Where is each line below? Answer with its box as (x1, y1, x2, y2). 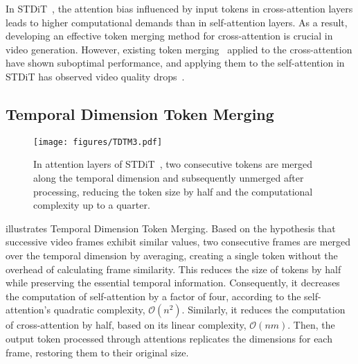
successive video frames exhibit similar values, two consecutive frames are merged (6, 234, 351, 249)
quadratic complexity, (53, 302, 145, 317)
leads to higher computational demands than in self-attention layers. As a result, (6, 15, 348, 29)
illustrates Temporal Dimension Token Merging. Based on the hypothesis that (6, 220, 336, 235)
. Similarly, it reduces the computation (181, 302, 346, 317)
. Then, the (287, 318, 335, 332)
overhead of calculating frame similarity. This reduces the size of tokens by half (6, 261, 341, 276)
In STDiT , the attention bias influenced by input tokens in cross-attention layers (6, 1, 353, 15)
